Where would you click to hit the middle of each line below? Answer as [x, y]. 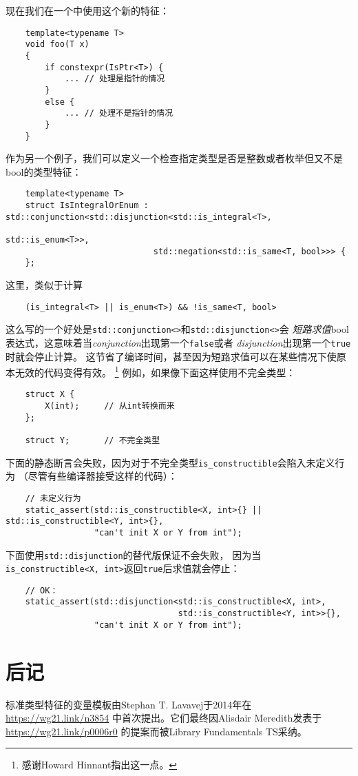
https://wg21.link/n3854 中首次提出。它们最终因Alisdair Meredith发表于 [164, 718]
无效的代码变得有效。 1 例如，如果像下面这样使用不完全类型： [155, 371]
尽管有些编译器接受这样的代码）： [103, 476]
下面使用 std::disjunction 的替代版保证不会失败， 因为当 [134, 554]
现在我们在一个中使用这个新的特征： [87, 10]
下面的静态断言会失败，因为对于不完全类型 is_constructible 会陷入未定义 [170, 462]
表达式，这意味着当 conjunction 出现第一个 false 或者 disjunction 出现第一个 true [178, 342]
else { [60, 102]
